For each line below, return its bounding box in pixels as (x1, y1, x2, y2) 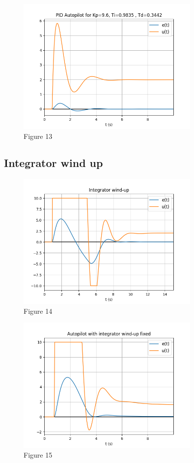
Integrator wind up (4, 155, 103, 170)
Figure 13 (24, 131, 53, 141)
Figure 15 (24, 450, 53, 460)
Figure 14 (24, 305, 53, 316)
